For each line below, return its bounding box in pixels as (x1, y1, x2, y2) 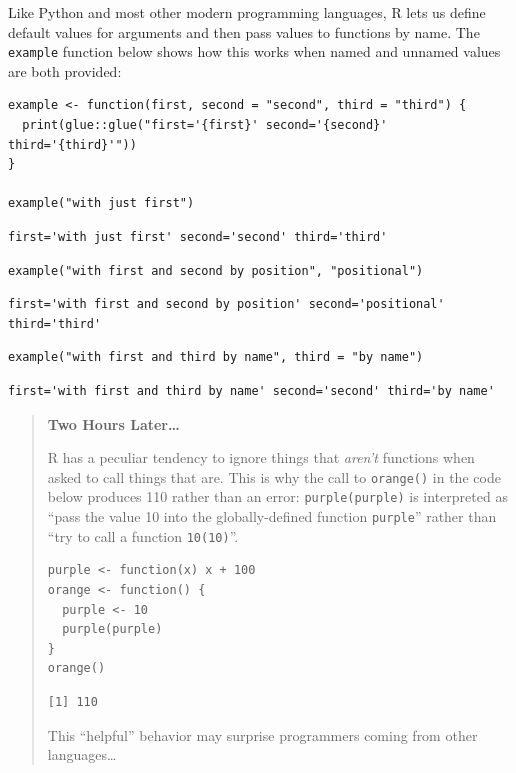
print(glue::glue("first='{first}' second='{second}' (22, 118, 388, 133)
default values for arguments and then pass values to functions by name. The (8, 21, 480, 42)
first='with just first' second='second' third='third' (8, 230, 388, 244)
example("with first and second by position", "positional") (8, 263, 424, 278)
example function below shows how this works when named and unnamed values (8, 41, 501, 62)
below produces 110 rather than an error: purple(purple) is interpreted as (47, 486, 508, 507)
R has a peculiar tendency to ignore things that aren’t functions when (47, 447, 475, 468)
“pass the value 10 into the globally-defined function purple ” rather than (47, 506, 497, 527)
